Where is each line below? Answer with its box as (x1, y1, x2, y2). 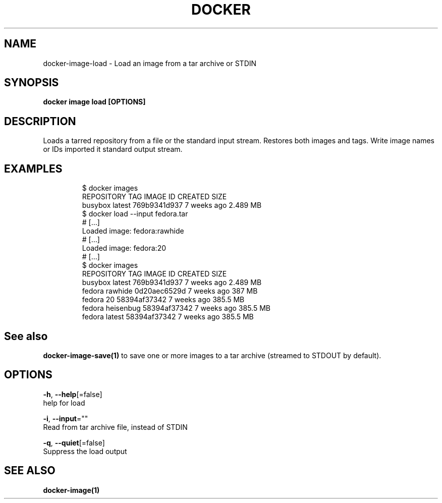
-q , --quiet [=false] (43, 438, 105, 447)
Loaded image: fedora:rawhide (82, 227, 184, 236)
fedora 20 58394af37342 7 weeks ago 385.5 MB (82, 295, 245, 304)
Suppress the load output (43, 446, 127, 456)
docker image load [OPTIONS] (43, 97, 146, 106)
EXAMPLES (4, 162, 63, 175)
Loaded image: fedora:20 (82, 244, 167, 253)
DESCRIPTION (4, 115, 76, 128)
